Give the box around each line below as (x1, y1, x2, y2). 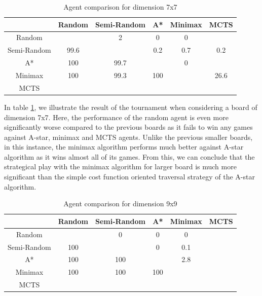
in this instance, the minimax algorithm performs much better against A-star (4, 141, 244, 152)
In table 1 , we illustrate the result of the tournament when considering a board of (4, 101, 257, 112)
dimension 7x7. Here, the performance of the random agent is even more (4, 112, 229, 122)
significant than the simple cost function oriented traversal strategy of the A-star (4, 171, 255, 182)
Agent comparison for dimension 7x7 (63, 2, 177, 12)
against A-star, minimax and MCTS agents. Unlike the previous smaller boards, (4, 131, 253, 142)
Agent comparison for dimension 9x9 (63, 198, 177, 209)
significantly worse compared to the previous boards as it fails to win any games (4, 122, 253, 132)
